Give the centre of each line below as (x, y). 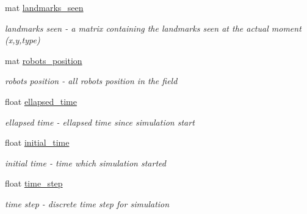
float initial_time (37, 142)
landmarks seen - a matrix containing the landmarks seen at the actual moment (153, 28)
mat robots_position (44, 60)
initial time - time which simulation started (85, 162)
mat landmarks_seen (44, 7)
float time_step (34, 183)
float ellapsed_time (41, 101)
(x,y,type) (23, 40)
